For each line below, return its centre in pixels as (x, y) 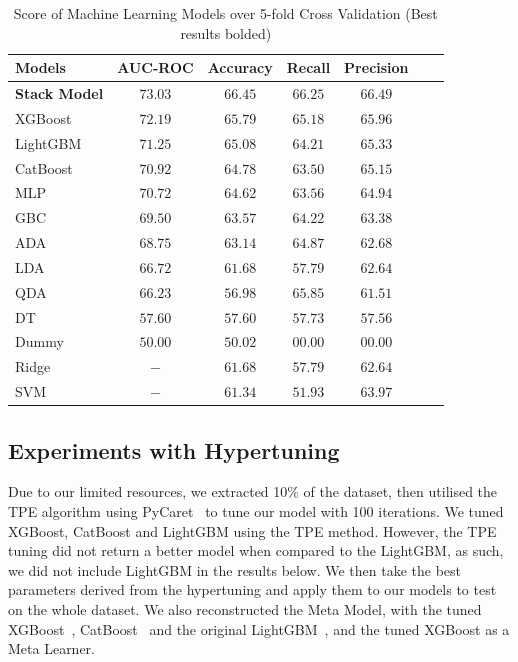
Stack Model (59, 93)
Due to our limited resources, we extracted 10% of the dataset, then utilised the (253, 491)
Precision (376, 67)
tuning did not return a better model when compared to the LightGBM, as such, (256, 550)
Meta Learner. (51, 648)
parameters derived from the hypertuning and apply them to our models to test (252, 589)
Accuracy (240, 67)
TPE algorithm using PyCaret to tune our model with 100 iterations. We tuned (256, 511)
